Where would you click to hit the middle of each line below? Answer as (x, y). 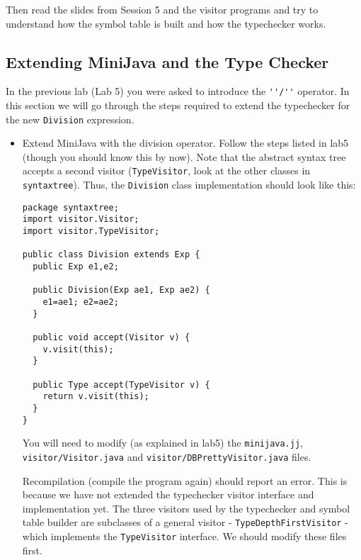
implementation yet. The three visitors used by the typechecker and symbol (186, 508)
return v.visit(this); (96, 397)
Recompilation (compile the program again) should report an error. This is (185, 480)
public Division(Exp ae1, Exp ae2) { (121, 290)
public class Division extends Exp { (111, 255)
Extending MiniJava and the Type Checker (167, 61)
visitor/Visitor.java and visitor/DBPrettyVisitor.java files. (167, 456)
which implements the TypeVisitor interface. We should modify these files (184, 536)
